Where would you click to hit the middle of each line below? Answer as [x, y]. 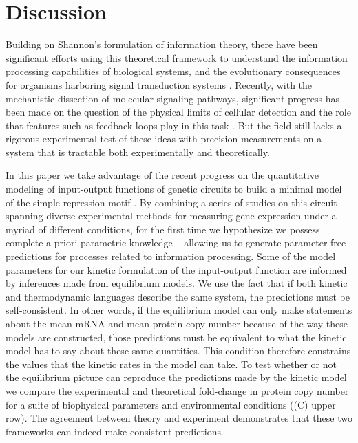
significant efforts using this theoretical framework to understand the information [177, 57]
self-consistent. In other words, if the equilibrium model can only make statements [179, 310]
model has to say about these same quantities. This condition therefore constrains [178, 350]
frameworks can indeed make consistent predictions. [115, 431]
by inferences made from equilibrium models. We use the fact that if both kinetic [177, 283]
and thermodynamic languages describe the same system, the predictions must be [178, 296]
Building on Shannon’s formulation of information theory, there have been [162, 44]
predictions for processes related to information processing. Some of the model [171, 256]
